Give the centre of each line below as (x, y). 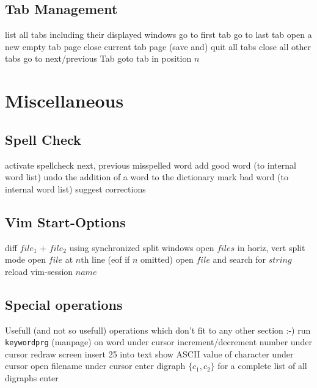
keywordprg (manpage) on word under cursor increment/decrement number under (158, 342)
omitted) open (167, 259)
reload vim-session (39, 271)
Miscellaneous (64, 101)
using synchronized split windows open (142, 247)
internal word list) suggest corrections (75, 189)
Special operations (64, 304)
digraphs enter (32, 377)
